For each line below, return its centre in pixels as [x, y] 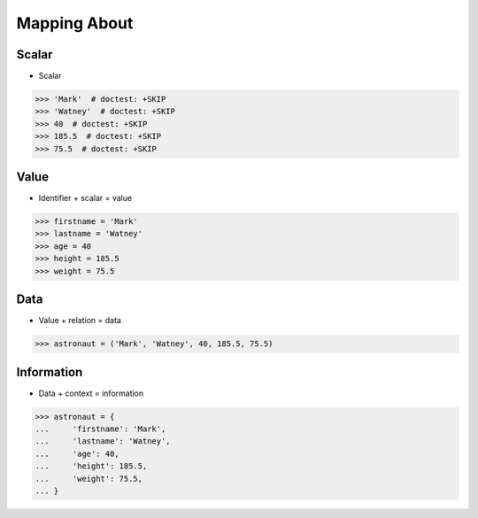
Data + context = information [91, 393]
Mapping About [75, 23]
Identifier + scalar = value [85, 198]
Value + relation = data [80, 321]
